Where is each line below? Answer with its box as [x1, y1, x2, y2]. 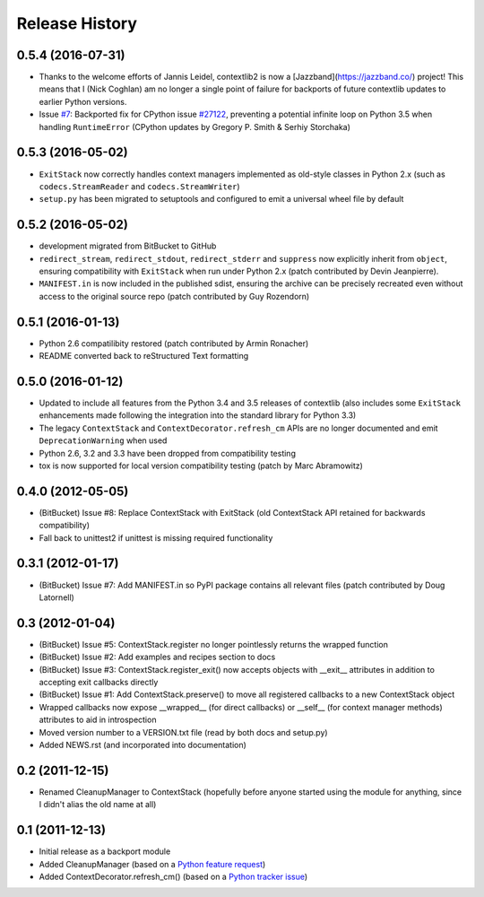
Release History [16, 13, 138, 33]
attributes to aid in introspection [39, 714, 157, 726]
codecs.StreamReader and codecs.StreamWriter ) [39, 180, 241, 192]
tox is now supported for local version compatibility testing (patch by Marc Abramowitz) [39, 460, 363, 471]
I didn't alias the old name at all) [39, 799, 157, 810]
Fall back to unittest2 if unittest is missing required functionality [39, 532, 273, 543]
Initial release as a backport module [39, 846, 171, 857]
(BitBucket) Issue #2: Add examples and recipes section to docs [39, 651, 276, 663]
